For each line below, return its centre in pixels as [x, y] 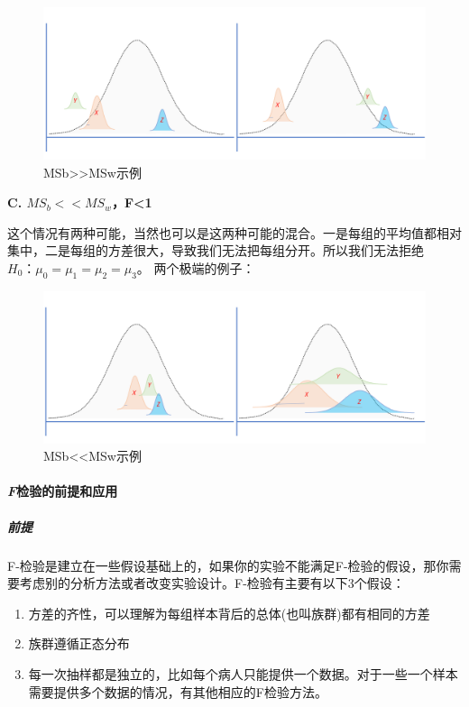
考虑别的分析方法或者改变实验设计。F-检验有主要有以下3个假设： [212, 583]
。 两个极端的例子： [196, 267]
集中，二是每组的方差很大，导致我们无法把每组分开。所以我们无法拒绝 [216, 250]
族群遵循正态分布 [79, 643]
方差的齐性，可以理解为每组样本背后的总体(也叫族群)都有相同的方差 [229, 613]
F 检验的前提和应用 [63, 491]
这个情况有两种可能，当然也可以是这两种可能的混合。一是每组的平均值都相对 [234, 232]
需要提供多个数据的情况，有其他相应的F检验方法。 [178, 691]
